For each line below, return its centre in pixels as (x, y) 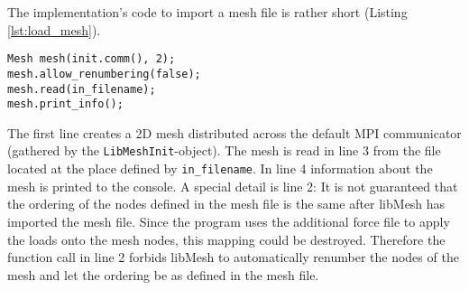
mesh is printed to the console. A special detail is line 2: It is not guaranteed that (233, 186)
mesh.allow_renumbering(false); (104, 74)
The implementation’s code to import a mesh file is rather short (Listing (207, 12)
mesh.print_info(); (65, 104)
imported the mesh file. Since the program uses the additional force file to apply (229, 221)
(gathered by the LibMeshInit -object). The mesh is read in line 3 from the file (224, 150)
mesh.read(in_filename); (82, 89)
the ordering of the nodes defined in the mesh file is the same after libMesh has (226, 204)
